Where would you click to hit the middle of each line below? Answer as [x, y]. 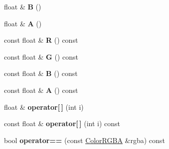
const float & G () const [41, 56]
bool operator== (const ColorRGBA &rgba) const [84, 140]
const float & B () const [41, 73]
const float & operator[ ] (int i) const [62, 123]
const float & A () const [41, 90]
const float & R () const [41, 40]
